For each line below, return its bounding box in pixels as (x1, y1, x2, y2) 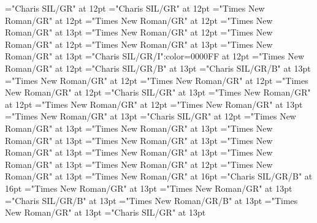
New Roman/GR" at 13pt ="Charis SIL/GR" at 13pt (5, 206, 206, 219)
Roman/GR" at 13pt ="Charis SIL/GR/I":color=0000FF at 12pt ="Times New (5, 50, 305, 62)
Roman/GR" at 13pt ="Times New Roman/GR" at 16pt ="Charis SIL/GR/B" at (5, 170, 313, 183)
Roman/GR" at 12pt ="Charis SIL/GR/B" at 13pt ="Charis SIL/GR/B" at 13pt (5, 61, 311, 74)
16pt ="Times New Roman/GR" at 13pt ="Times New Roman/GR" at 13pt (5, 181, 292, 194)
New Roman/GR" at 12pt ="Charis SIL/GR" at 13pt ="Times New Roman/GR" (5, 86, 311, 99)
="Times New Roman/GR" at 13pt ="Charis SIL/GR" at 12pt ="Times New (5, 110, 296, 123)
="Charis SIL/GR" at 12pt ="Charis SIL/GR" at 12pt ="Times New (5, 2, 265, 14)
